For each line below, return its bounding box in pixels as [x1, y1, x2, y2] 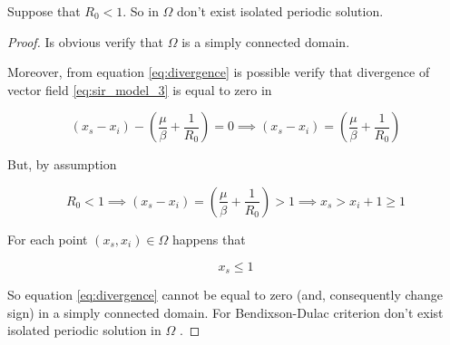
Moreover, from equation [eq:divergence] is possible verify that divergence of [7, 62, 430, 81]
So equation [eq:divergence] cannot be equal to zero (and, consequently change [7, 285, 444, 304]
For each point [7, 229, 88, 248]
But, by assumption [7, 155, 117, 174]
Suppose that [7, 2, 81, 20]
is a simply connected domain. [181, 32, 350, 51]
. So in [122, 2, 159, 20]
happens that [172, 229, 246, 248]
